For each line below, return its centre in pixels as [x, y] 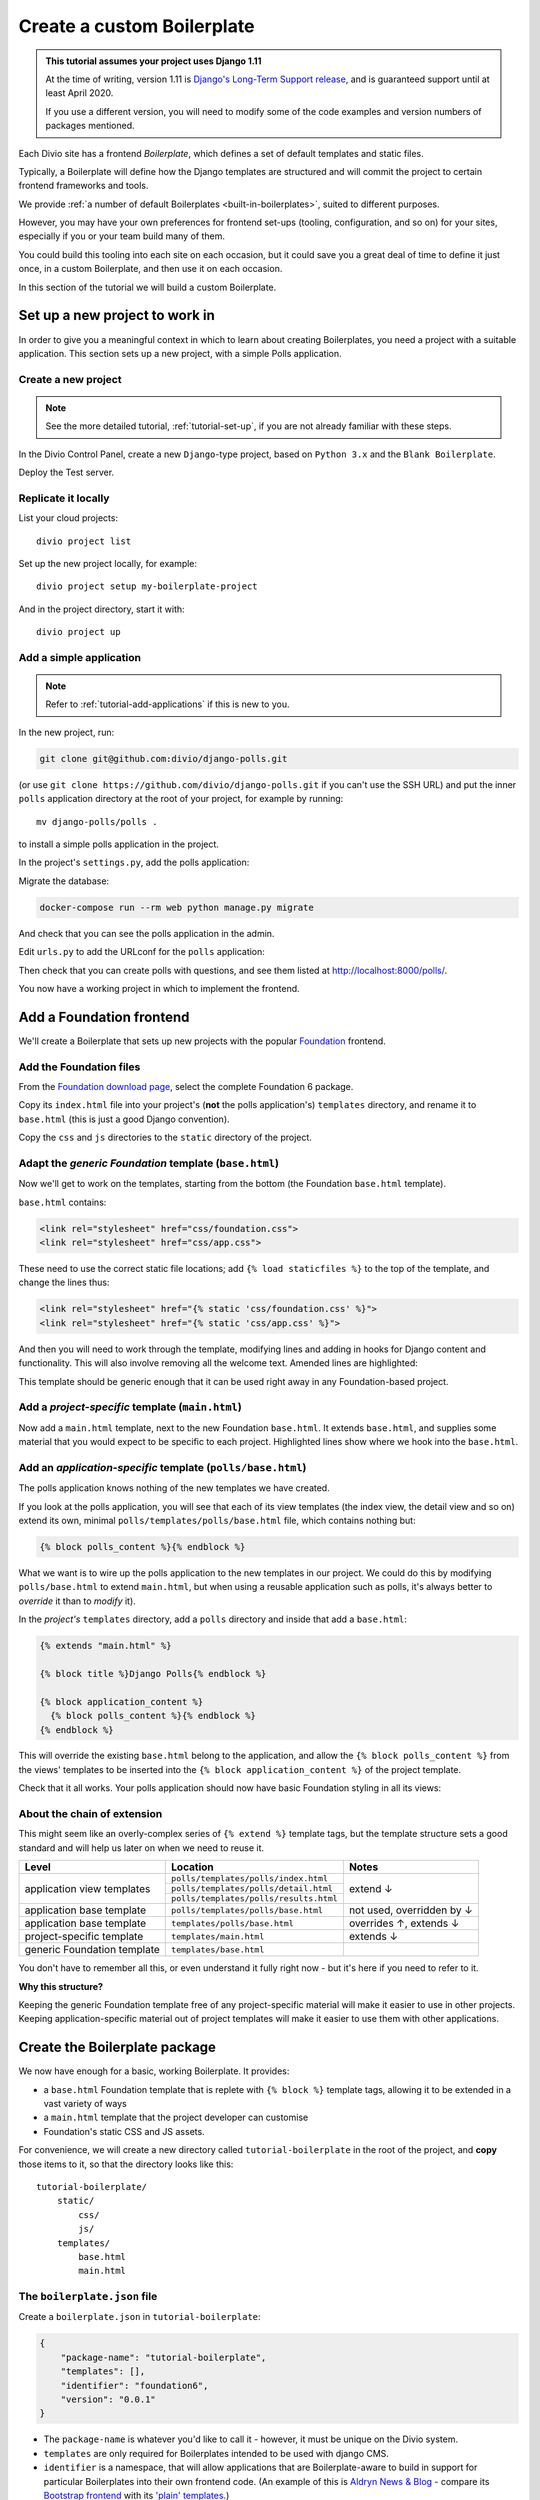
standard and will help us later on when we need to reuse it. [141, 1847]
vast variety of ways [85, 2104]
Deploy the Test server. [66, 472]
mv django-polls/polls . [97, 821]
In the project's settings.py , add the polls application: [134, 862]
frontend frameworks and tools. [83, 186]
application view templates [87, 1888]
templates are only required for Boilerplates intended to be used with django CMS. [216, 2453]
